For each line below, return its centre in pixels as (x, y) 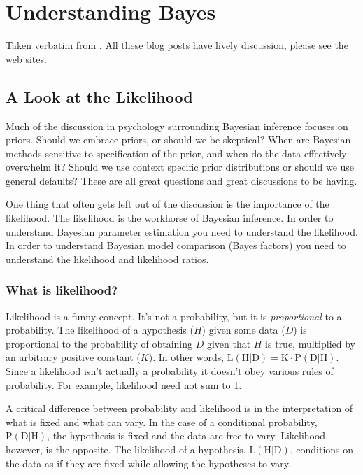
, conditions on (322, 449)
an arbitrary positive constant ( (73, 357)
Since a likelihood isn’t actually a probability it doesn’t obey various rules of (170, 371)
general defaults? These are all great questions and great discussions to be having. (181, 180)
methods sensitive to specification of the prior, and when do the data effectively (176, 153)
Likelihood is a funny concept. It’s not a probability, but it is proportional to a (174, 316)
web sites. (26, 58)
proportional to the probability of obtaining (99, 343)
